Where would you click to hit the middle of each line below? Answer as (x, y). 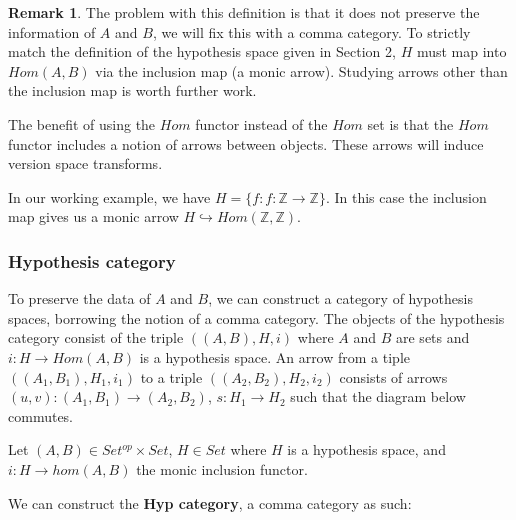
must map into (461, 51)
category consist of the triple (96, 337)
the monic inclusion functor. (222, 468)
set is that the (410, 123)
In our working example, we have (109, 196)
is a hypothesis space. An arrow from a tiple (274, 356)
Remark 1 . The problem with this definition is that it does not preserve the (244, 12)
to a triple (171, 376)
